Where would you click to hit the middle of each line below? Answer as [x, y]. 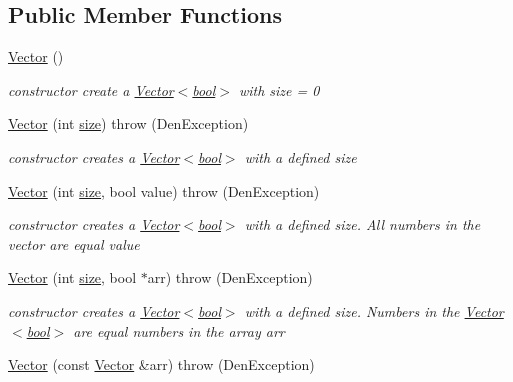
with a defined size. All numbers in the [362, 224]
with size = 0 [279, 89]
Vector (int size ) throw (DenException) [128, 123]
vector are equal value [74, 243]
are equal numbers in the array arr [179, 330]
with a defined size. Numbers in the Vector [374, 310]
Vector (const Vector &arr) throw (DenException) [161, 364]
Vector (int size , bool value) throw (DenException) [164, 190]
